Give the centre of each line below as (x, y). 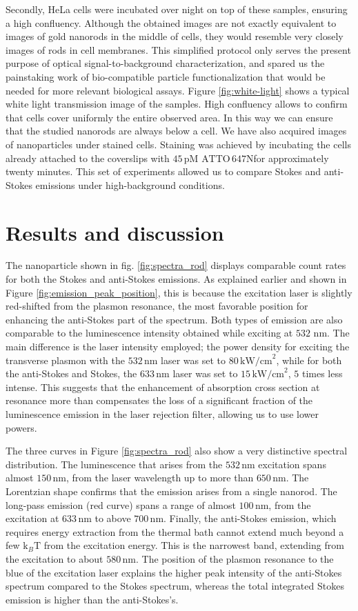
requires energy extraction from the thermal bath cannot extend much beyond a (175, 531)
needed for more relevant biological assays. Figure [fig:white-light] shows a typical (178, 90)
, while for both (309, 360)
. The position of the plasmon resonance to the (235, 558)
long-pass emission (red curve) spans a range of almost (121, 504)
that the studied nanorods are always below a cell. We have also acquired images (176, 131)
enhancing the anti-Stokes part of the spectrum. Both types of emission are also (174, 319)
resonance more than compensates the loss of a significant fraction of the (159, 400)
